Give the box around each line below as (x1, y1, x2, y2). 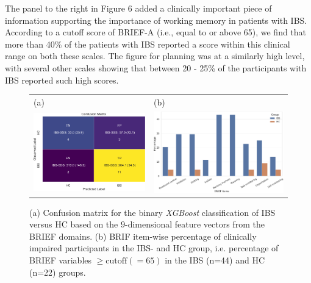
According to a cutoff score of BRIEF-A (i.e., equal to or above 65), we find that (5, 26, 307, 38)
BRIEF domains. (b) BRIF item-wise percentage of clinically (29, 229, 257, 242)
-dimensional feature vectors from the (124, 218, 265, 231)
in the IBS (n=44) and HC (165, 254, 265, 267)
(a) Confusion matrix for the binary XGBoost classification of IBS (29, 206, 276, 218)
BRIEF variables (29, 254, 92, 267)
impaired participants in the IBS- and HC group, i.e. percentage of (29, 242, 279, 254)
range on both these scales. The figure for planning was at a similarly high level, (5, 49, 305, 62)
